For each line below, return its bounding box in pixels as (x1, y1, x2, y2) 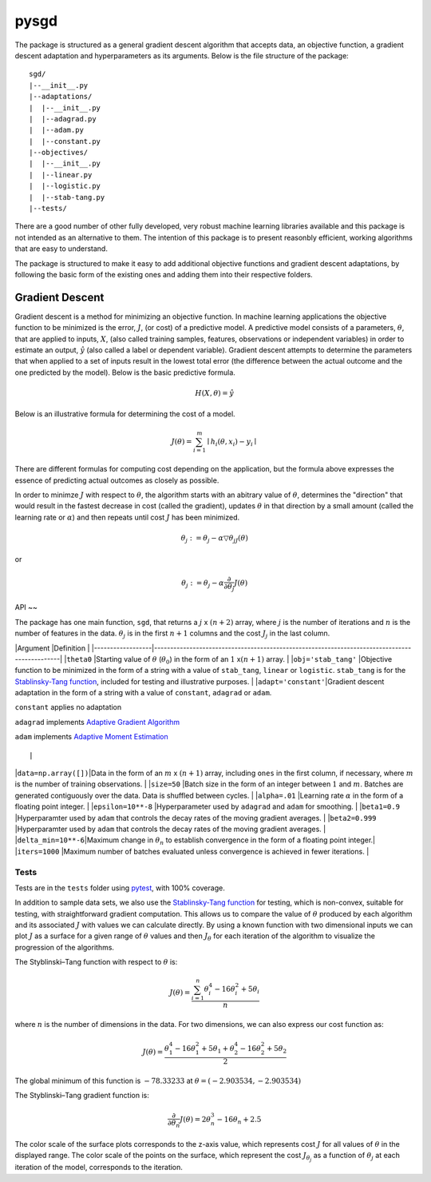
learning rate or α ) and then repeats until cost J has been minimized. (14, 512, 240, 522)
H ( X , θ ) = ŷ (195, 388, 235, 398)
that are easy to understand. (14, 244, 108, 253)
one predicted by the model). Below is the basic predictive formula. (14, 368, 235, 377)
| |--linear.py (29, 170, 93, 179)
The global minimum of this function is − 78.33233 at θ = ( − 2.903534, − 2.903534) (14, 1076, 302, 1085)
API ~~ (14, 603, 38, 612)
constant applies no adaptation (14, 702, 122, 712)
